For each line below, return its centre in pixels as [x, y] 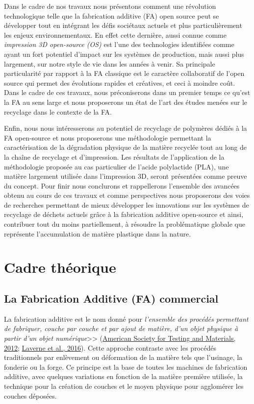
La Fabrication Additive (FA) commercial [111, 298]
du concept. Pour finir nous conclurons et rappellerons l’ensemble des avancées [122, 185]
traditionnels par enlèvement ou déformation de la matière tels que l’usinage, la [123, 357]
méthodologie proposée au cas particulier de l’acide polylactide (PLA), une [116, 166]
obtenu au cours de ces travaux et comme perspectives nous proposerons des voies [127, 195]
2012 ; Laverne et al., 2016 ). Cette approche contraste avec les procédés [110, 347]
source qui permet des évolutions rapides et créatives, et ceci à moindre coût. [120, 83]
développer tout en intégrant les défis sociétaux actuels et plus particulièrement [123, 25]
